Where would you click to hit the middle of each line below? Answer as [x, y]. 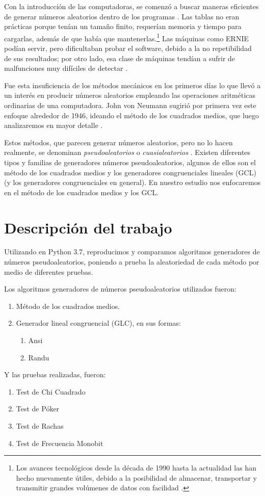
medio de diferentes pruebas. [49, 271]
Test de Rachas [40, 426]
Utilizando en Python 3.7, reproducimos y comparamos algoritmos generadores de [132, 252]
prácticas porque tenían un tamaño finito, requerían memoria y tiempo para [123, 26]
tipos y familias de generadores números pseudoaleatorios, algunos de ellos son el [130, 162]
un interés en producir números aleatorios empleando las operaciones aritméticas [130, 95]
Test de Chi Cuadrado [51, 391]
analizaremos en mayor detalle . [54, 125]
